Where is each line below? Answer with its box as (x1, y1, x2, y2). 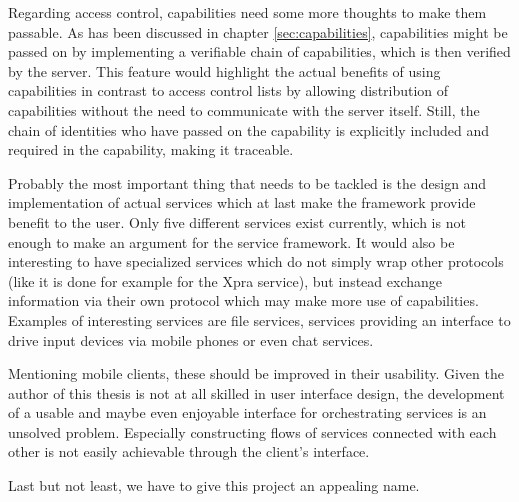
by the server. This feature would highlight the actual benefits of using (8, 60, 441, 81)
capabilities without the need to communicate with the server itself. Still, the (8, 99, 480, 120)
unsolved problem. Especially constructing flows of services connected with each (8, 421, 497, 442)
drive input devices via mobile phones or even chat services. (8, 329, 374, 350)
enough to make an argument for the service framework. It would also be (8, 231, 455, 252)
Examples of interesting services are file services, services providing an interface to (8, 309, 511, 330)
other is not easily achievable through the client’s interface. (8, 441, 370, 462)
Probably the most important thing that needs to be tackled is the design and (8, 172, 487, 193)
